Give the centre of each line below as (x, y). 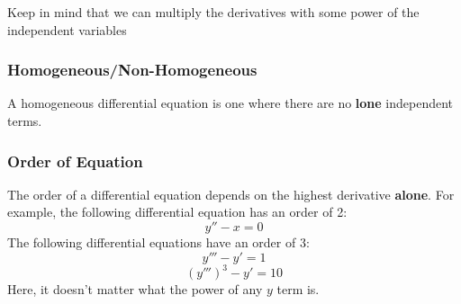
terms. (25, 121)
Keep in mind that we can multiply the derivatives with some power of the (213, 12)
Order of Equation (75, 161)
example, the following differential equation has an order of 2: (177, 212)
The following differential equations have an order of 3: (158, 242)
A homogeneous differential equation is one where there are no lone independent (230, 103)
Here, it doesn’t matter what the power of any (135, 289)
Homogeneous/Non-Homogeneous (132, 70)
